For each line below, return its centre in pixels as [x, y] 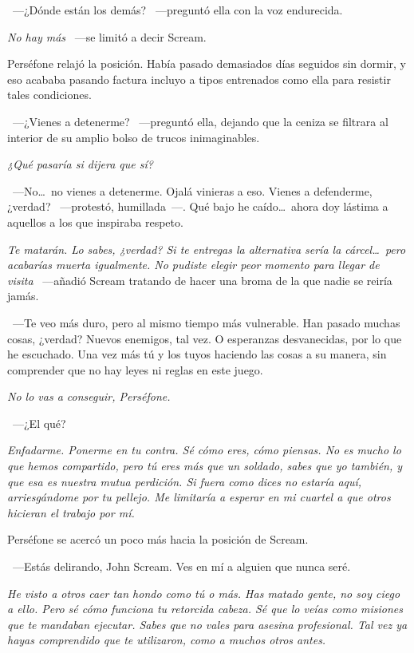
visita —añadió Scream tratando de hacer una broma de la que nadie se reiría [200, 280]
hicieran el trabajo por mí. [71, 512]
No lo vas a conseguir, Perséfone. [89, 396]
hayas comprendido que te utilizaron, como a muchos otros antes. [167, 640]
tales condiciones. [49, 95]
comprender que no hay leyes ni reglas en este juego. [135, 369]
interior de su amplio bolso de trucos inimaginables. [134, 137]
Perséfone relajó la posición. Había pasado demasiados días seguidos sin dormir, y [207, 63]
